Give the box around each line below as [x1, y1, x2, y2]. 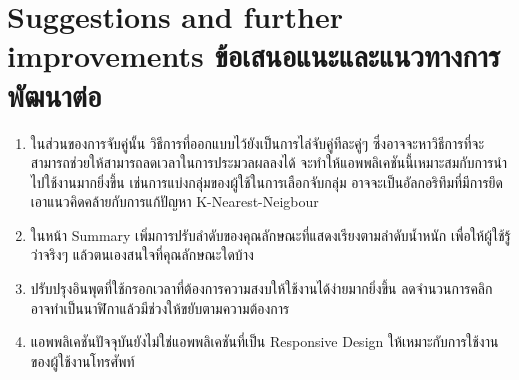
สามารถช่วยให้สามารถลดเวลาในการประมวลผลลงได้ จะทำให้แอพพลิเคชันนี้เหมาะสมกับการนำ [30, 152, 508, 173]
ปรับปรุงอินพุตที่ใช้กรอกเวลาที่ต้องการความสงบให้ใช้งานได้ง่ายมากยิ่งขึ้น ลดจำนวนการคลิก [30, 278, 493, 299]
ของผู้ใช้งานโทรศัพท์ [30, 350, 135, 371]
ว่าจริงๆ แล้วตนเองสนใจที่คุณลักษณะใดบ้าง [30, 244, 254, 265]
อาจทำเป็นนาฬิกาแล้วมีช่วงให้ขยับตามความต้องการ [30, 297, 290, 318]
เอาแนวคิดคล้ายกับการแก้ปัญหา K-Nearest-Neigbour [30, 191, 319, 212]
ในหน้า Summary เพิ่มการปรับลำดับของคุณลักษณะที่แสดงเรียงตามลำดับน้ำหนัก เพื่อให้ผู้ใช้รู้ [30, 224, 511, 245]
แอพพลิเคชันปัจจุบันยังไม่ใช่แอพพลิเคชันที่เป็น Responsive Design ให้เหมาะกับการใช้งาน [30, 331, 499, 352]
